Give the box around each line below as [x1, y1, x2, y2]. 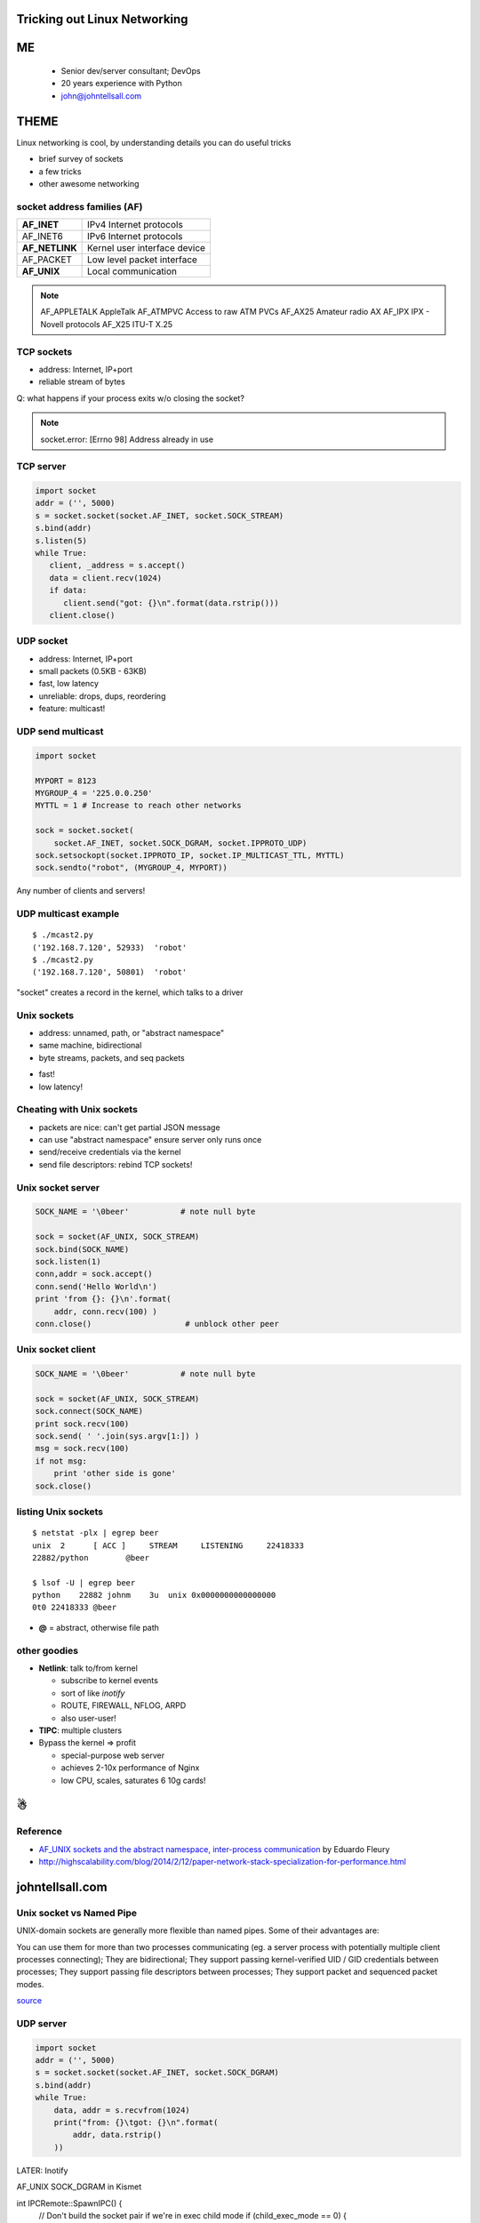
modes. [16, 1978, 44, 1989]
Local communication [87, 265, 178, 277]
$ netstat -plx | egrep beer [32, 1528, 159, 1538]
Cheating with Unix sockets [16, 1103, 138, 1116]
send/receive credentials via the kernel [38, 1147, 181, 1158]
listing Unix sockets [16, 1505, 104, 1518]
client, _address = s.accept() [49, 560, 186, 571]
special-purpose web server [60, 1750, 164, 1761]
